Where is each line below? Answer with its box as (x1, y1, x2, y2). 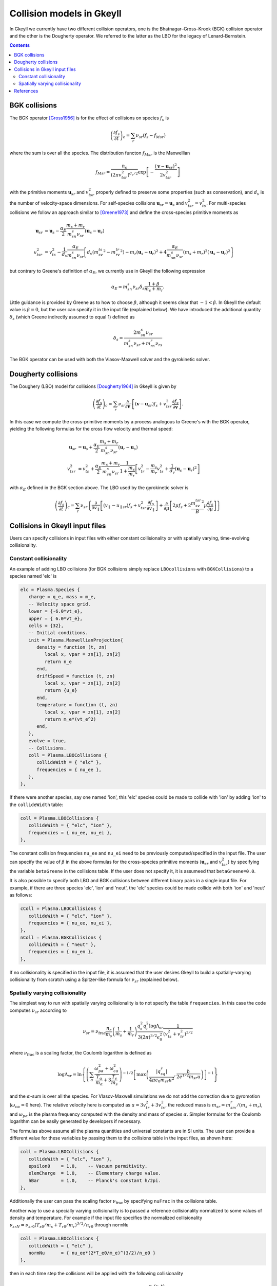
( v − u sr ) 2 (154, 162, 177, 170)
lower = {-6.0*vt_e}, (28, 609, 83, 614)
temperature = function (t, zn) (36, 702, 118, 708)
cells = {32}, (28, 622, 64, 629)
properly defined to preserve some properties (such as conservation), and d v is (95, 189, 264, 197)
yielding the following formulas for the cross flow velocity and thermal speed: (9, 426, 173, 432)
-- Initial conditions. (28, 630, 88, 636)
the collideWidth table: (9, 801, 64, 808)
